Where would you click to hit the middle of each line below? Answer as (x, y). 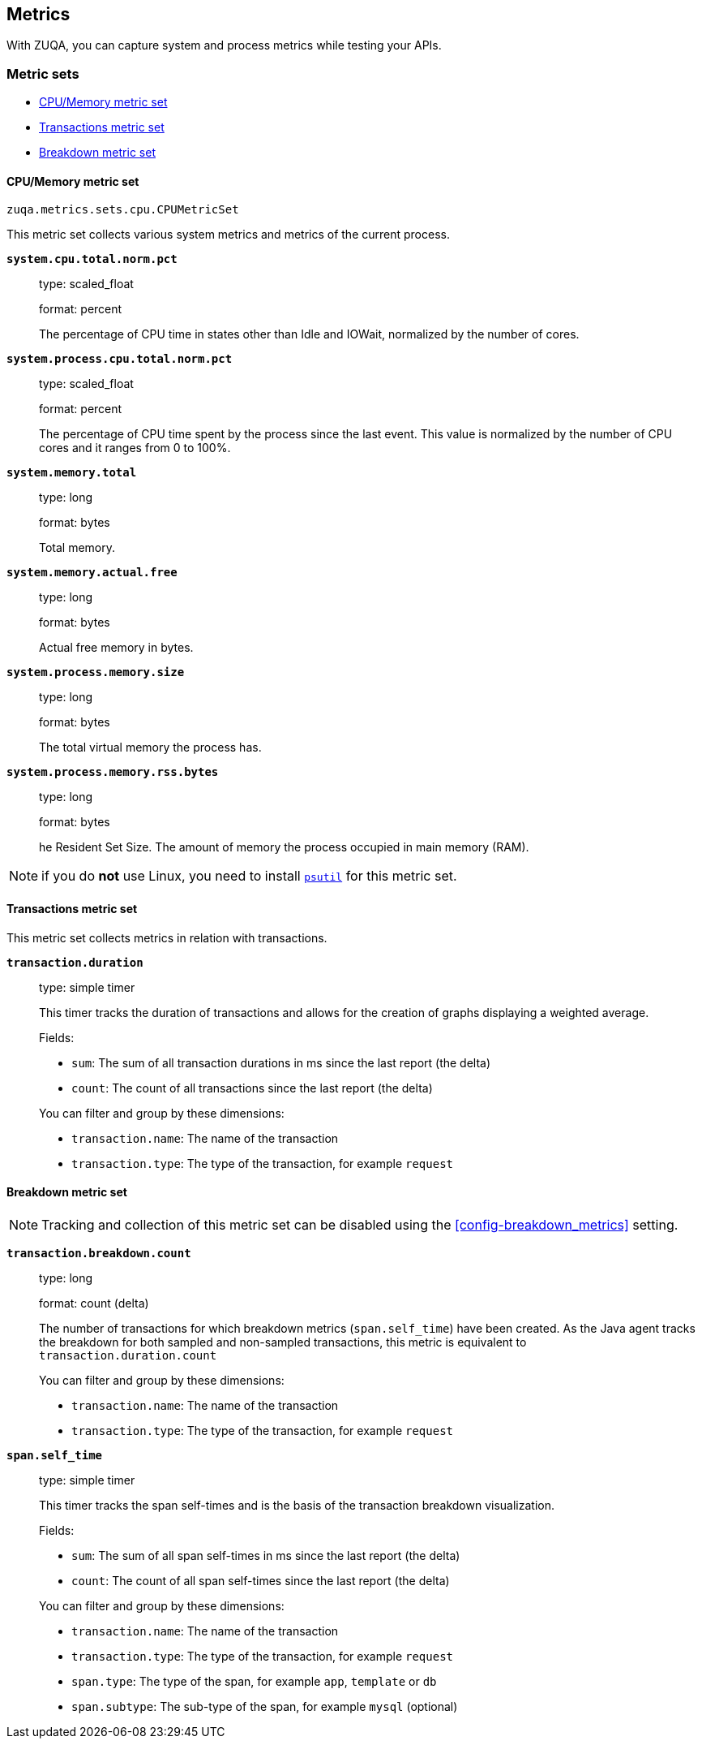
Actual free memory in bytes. (116, 648)
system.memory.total (72, 473)
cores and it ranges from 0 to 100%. (135, 448)
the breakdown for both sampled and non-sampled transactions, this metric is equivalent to (283, 1342)
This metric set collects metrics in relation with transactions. (167, 937)
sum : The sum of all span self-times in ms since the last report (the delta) (266, 1555)
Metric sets (43, 73)
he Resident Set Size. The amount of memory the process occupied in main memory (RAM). (284, 847)
